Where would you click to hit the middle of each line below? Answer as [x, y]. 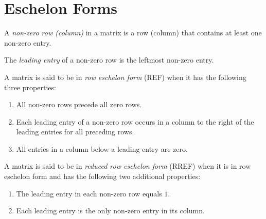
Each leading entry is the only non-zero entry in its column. [110, 211]
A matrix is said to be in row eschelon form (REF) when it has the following [125, 77]
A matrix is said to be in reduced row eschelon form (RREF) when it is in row [128, 166]
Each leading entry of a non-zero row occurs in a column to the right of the [135, 121]
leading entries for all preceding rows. [75, 132]
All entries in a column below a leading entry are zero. [102, 148]
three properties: [30, 87]
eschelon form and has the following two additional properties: [102, 176]
